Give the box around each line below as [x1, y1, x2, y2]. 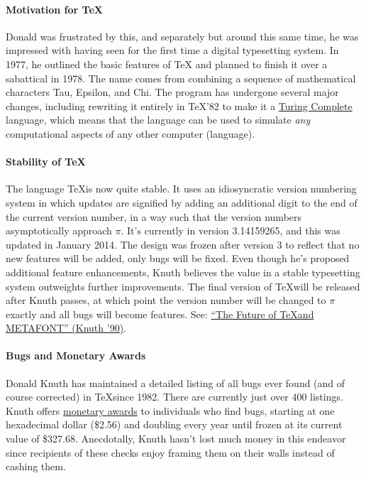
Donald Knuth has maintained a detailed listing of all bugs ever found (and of [6, 375, 345, 390]
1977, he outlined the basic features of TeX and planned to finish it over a [6, 56, 328, 71]
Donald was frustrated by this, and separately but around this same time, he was [6, 28, 359, 43]
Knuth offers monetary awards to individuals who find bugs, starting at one [6, 403, 335, 418]
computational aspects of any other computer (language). [6, 126, 255, 141]
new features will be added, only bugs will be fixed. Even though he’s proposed [6, 251, 350, 266]
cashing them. [6, 459, 66, 474]
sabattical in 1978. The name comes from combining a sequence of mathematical [6, 70, 356, 85]
